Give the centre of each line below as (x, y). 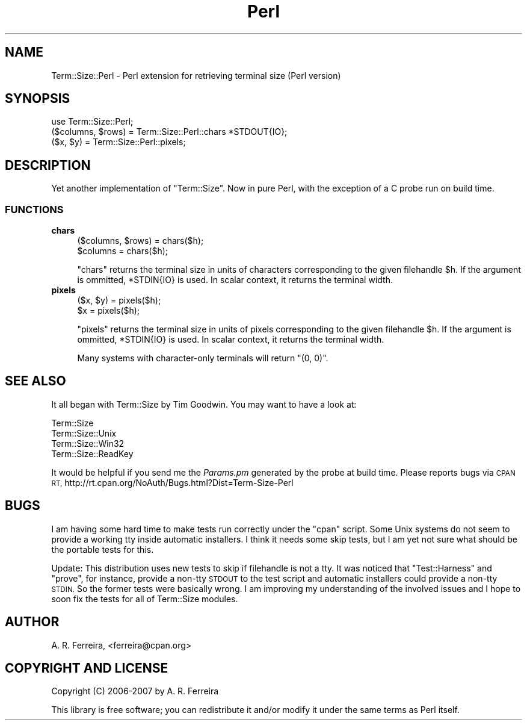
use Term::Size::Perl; (92, 122)
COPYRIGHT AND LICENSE (87, 668)
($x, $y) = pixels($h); (119, 300)
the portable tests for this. (103, 549)
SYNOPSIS (38, 99)
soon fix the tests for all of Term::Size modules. (145, 599)
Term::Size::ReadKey (92, 453)
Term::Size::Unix (84, 433)
